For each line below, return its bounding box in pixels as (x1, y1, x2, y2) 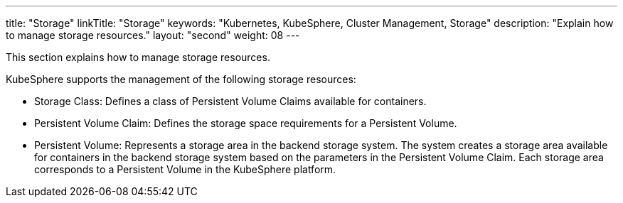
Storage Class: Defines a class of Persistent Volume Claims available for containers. (34, 95, 427, 107)
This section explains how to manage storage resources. (6, 51, 270, 63)
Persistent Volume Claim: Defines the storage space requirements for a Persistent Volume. (34, 117, 457, 129)
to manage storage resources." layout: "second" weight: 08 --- (6, 29, 300, 41)
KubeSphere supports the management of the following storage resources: (6, 73, 356, 85)
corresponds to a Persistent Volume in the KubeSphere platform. (34, 163, 336, 175)
